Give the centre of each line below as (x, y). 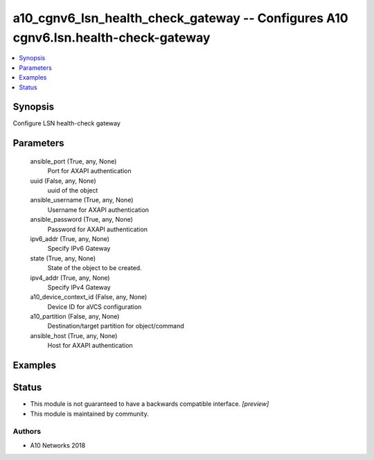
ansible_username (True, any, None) (82, 200)
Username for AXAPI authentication (98, 210)
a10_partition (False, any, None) (75, 317)
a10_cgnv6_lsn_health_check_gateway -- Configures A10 (181, 18)
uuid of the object (73, 190)
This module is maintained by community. (89, 414)
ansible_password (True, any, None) (81, 220)
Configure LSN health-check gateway (67, 123)
